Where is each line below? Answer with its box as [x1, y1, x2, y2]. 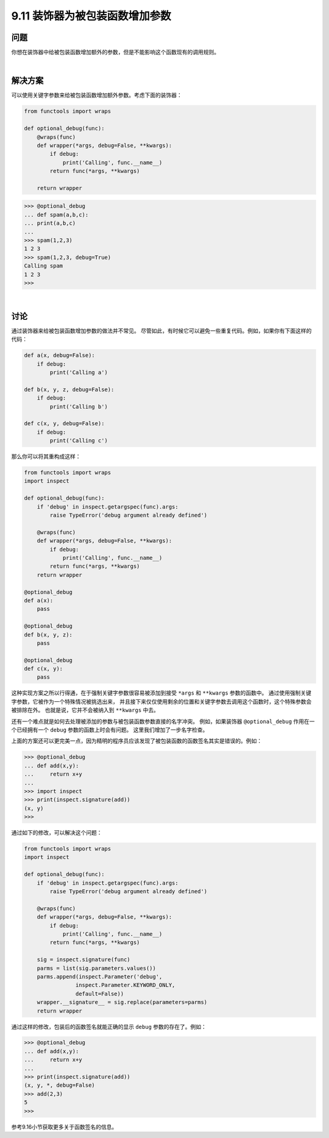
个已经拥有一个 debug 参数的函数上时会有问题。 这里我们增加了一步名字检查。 [11, 726, 208, 733]
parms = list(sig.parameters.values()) [37, 964, 157, 972]
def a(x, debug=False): [24, 352, 96, 359]
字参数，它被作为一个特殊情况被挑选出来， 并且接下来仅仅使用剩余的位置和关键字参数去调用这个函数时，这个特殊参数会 [11, 698, 312, 705]
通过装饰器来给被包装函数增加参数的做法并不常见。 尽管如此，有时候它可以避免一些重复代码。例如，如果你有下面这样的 [11, 327, 312, 334]
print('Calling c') [49, 437, 108, 444]
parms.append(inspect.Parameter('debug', [37, 973, 163, 980]
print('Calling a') [49, 369, 108, 376]
